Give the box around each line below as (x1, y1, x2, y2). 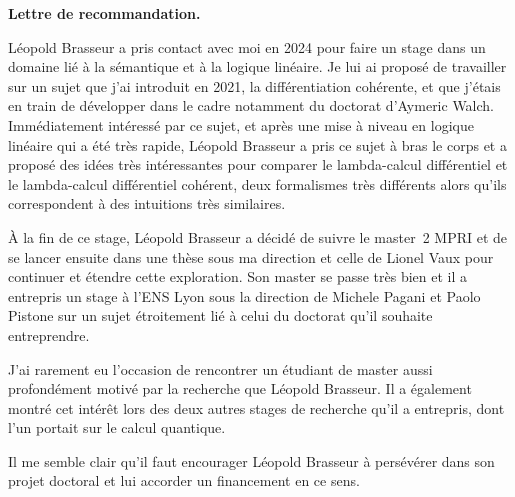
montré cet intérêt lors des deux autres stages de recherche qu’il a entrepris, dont (8, 397, 505, 418)
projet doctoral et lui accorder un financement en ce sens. (8, 470, 360, 491)
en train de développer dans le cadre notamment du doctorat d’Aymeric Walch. (8, 95, 495, 116)
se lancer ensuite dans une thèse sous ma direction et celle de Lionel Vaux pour (8, 246, 494, 267)
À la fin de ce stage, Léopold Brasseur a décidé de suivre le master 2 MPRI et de (8, 226, 508, 247)
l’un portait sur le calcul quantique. (8, 417, 226, 438)
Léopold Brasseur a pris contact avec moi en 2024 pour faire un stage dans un (8, 36, 486, 57)
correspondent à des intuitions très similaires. (8, 193, 286, 214)
